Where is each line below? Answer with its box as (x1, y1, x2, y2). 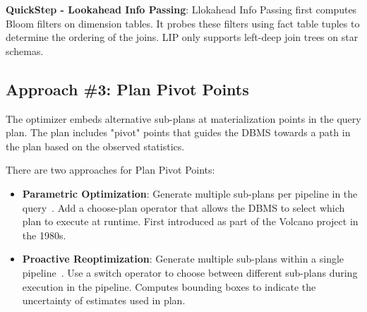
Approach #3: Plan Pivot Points (6, 78, 249, 100)
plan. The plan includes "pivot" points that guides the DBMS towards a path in (6, 125, 351, 140)
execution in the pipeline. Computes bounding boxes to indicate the (22, 279, 316, 294)
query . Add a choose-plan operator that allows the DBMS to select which (22, 200, 345, 215)
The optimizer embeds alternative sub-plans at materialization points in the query (6, 111, 361, 126)
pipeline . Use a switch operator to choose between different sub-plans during (22, 265, 358, 280)
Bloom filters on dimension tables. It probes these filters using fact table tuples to (6, 16, 360, 30)
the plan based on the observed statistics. (6, 138, 185, 153)
